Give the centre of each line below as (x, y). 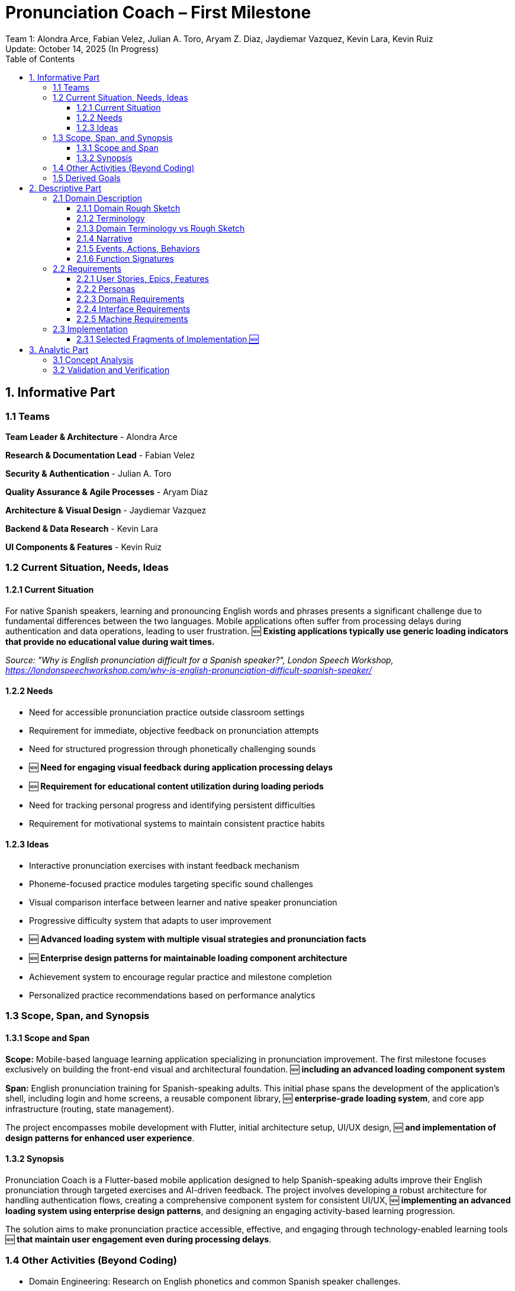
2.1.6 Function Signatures (125, 258)
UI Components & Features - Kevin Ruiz (84, 547)
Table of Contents (40, 59)
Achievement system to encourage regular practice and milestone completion (181, 977)
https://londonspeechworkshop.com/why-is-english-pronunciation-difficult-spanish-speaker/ (189, 670)
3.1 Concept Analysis (93, 359)
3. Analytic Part (59, 349)
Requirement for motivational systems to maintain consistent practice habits (177, 823)
